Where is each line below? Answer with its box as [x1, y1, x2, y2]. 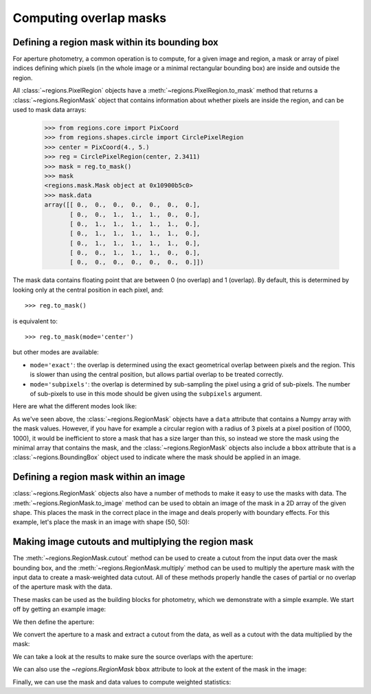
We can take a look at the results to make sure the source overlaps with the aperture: [12, 652, 254, 660]
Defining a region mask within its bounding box [12, 36, 219, 48]
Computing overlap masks [12, 10, 167, 25]
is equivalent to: [12, 316, 58, 325]
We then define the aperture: [12, 618, 95, 626]
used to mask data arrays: [12, 106, 87, 114]
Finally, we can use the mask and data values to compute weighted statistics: [12, 678, 232, 686]
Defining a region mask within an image [12, 471, 185, 483]
